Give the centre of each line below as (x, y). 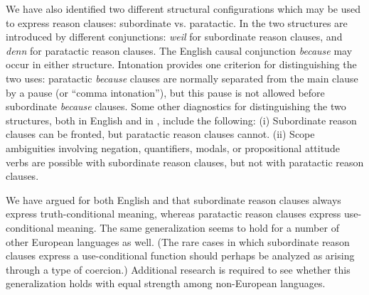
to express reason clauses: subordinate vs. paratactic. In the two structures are (177, 22)
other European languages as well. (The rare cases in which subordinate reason (178, 241)
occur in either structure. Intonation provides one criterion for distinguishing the (181, 64)
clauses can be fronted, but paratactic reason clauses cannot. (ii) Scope (160, 134)
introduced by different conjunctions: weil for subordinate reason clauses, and (174, 37)
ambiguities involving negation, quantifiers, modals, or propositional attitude (173, 147)
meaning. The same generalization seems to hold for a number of (198, 227)
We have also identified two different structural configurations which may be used (183, 9)
